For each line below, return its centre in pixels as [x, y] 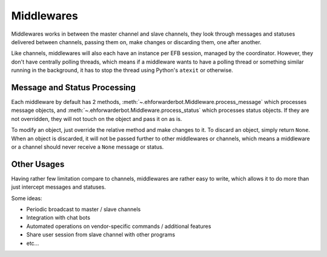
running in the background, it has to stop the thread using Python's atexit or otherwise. [122, 70]
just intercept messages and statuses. [58, 187]
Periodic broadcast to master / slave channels [84, 209]
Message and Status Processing [74, 87]
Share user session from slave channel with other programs [101, 235]
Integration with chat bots [58, 218]
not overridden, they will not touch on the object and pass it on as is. [97, 119]
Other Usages [38, 164]
